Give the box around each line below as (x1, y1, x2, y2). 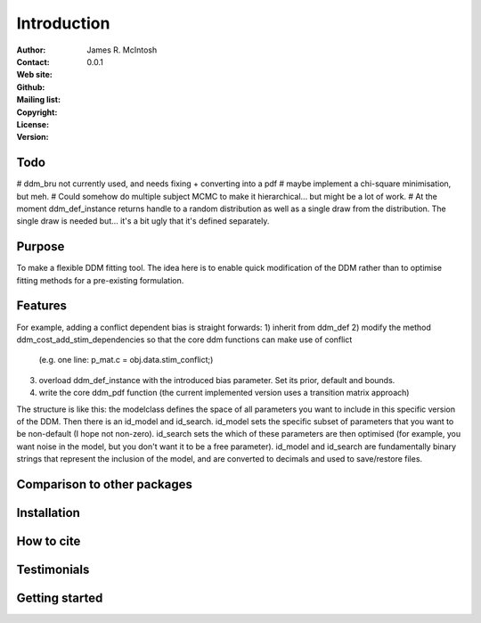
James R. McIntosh (86, 45, 158, 55)
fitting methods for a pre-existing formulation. (16, 275, 184, 285)
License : (16, 119, 49, 129)
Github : (16, 81, 45, 93)
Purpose (16, 239, 65, 254)
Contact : (16, 56, 51, 67)
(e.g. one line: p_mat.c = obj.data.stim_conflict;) (38, 355, 214, 365)
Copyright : (16, 107, 58, 118)
